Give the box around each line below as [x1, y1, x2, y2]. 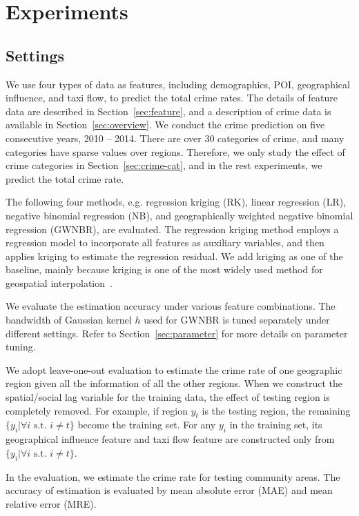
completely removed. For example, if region [6, 403, 188, 417]
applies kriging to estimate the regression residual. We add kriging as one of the [6, 248, 343, 263]
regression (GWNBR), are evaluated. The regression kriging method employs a [6, 221, 339, 236]
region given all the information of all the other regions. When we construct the [6, 376, 343, 390]
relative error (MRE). [6, 496, 97, 510]
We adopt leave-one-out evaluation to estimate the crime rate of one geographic [6, 362, 342, 377]
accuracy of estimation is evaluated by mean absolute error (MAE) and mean [6, 483, 333, 497]
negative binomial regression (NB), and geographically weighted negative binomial [6, 208, 353, 222]
